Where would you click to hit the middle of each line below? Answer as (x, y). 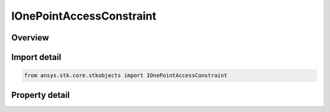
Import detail (36, 57)
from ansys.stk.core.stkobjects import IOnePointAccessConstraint (126, 76)
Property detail (41, 95)
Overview (30, 38)
